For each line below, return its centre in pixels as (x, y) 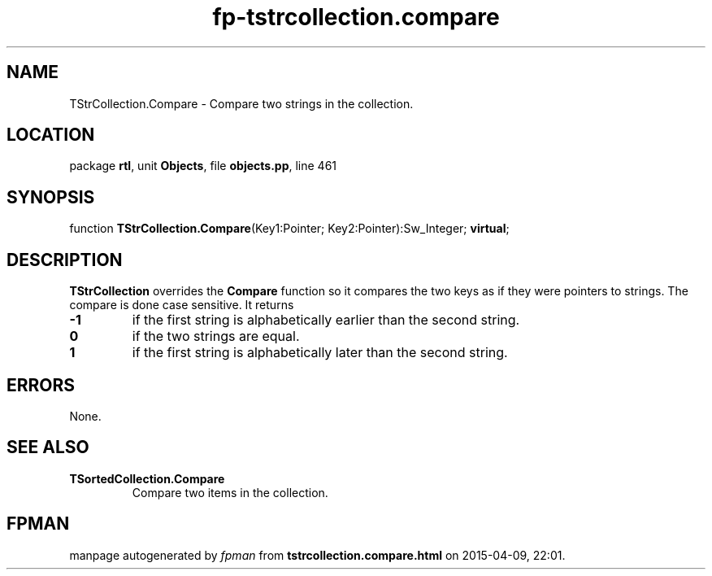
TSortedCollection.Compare (147, 478)
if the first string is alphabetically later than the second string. (320, 353)
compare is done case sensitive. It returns (182, 305)
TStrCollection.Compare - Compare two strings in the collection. (241, 103)
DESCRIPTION (65, 260)
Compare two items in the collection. (230, 492)
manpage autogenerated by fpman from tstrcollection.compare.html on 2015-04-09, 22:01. (317, 555)
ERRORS (41, 385)
